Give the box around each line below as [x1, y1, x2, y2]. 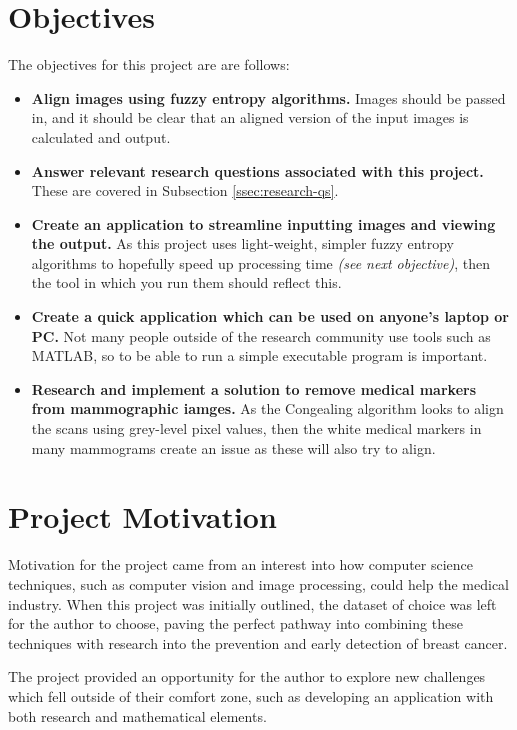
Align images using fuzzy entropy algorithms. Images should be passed [31, 87, 506, 108]
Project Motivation [8, 496, 277, 537]
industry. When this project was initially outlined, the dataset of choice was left [8, 593, 497, 614]
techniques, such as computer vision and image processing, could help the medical [8, 573, 510, 594]
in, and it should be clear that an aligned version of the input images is [31, 107, 469, 128]
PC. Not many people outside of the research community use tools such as [31, 325, 491, 346]
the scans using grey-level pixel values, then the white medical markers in [31, 418, 482, 439]
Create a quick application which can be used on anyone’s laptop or [31, 306, 509, 327]
